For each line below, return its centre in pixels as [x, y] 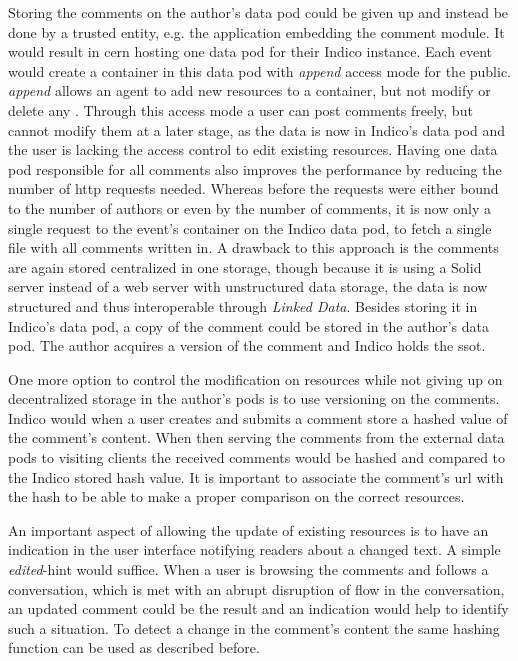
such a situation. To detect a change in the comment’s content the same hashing [254, 627]
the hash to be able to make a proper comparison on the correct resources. [236, 496]
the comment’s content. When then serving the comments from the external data [256, 437]
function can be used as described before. [134, 647]
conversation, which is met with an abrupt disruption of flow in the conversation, [256, 588]
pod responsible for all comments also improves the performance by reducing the [255, 168]
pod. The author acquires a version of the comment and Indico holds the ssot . [247, 345]
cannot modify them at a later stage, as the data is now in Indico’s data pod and [256, 129]
